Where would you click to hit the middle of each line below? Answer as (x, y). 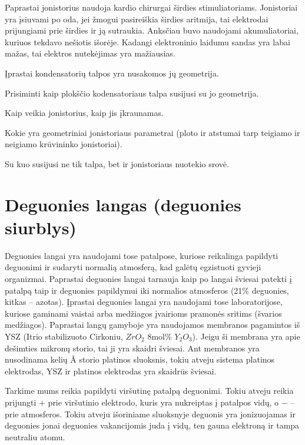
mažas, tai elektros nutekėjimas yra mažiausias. (90, 53)
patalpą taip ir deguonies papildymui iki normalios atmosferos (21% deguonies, (147, 290)
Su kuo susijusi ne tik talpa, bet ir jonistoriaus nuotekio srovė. (117, 163)
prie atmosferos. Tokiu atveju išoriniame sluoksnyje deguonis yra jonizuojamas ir (150, 414)
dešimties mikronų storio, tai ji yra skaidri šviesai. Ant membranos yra (132, 348)
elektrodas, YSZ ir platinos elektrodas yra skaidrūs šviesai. (111, 371)
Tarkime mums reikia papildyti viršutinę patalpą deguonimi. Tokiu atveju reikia (149, 391)
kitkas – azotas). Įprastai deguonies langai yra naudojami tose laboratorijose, (144, 302)
